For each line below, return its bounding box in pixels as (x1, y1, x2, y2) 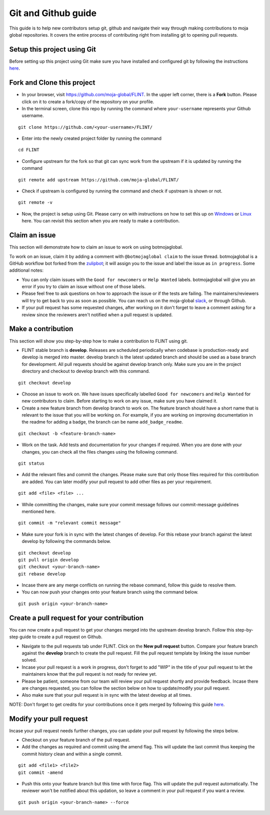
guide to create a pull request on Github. (19, 634, 102, 640)
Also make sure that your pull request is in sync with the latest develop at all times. (21, 692, 192, 698)
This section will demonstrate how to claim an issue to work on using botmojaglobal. (9, 244, 183, 250)
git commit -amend (18, 769, 63, 775)
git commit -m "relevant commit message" (18, 520, 121, 526)
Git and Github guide (9, 8, 97, 19)
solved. (21, 657, 37, 663)
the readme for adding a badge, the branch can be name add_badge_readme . (21, 419, 183, 425)
